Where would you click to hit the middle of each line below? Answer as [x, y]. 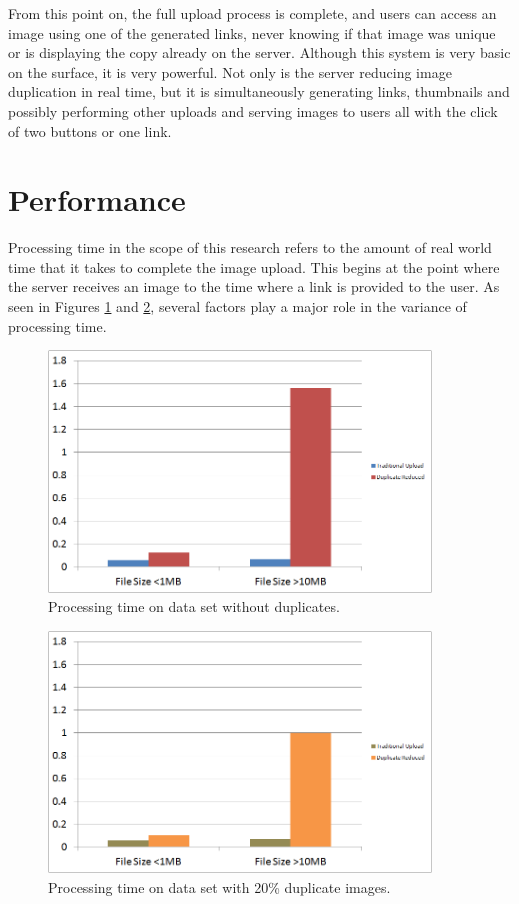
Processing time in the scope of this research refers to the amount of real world [250, 247]
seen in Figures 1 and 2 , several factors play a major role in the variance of [237, 306]
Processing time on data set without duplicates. [194, 606]
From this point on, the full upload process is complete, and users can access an [252, 13]
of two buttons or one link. [90, 130]
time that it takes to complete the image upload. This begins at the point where [254, 266]
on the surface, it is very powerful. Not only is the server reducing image [230, 71]
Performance [97, 199]
